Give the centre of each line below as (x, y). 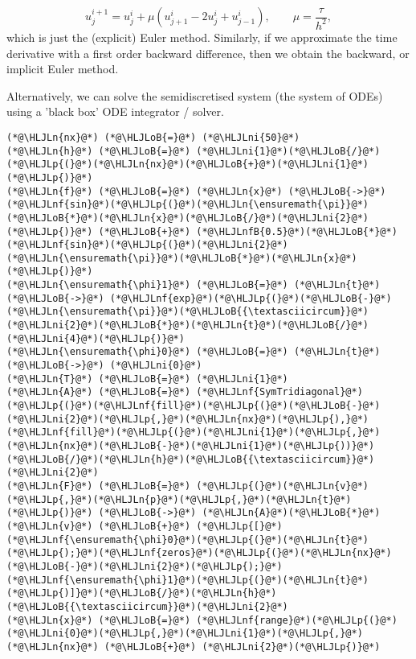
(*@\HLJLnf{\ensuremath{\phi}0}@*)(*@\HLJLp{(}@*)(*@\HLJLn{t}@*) (188, 540)
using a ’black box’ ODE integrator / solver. (115, 111)
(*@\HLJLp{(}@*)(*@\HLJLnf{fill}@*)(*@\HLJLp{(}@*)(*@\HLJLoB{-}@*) (194, 406)
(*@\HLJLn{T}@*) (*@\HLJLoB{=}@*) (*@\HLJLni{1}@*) (147, 379)
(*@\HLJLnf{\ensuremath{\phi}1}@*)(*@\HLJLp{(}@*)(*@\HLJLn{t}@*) (188, 580)
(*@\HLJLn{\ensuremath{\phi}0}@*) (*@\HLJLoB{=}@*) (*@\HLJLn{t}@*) (194, 352)
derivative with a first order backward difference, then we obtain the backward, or (208, 53)
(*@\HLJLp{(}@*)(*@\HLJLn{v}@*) (283, 486)
